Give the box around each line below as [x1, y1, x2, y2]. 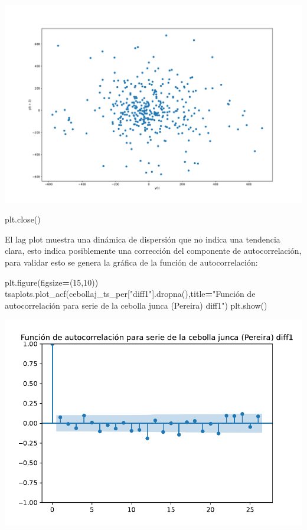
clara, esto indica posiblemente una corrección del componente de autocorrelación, [5, 244, 302, 257]
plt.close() [5, 213, 41, 225]
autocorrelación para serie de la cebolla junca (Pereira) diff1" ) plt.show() [5, 299, 267, 311]
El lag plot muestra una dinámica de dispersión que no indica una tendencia [5, 233, 280, 245]
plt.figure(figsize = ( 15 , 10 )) [5, 276, 99, 288]
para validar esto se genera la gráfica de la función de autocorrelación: [5, 256, 258, 269]
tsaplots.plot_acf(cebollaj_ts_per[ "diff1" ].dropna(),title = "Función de [5, 287, 256, 300]
